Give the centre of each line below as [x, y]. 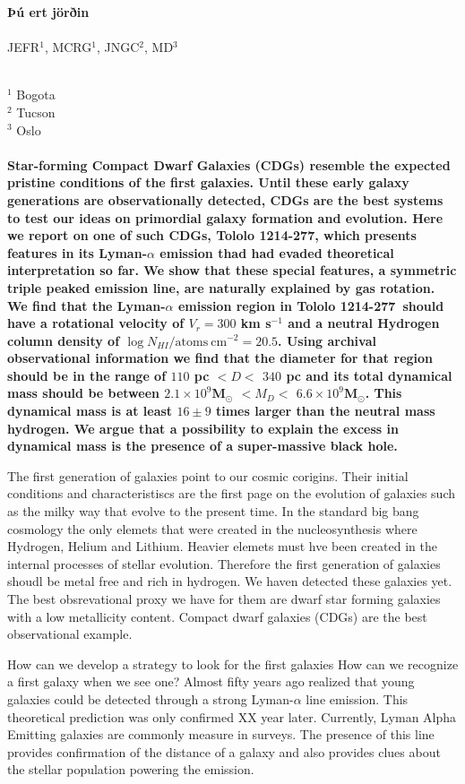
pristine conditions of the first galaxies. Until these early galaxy [208, 182]
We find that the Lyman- [86, 305]
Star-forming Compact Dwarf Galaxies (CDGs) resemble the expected [229, 164]
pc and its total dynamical [369, 375]
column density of [64, 340]
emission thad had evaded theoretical [277, 252]
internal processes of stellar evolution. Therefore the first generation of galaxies [224, 563]
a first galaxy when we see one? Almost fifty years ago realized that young [211, 681]
